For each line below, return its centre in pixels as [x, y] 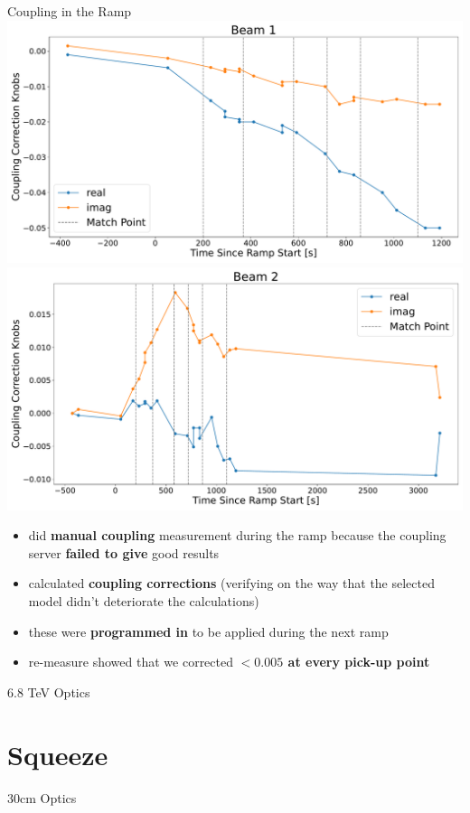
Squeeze [58, 754]
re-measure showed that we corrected [131, 662]
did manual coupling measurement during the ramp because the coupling [237, 535]
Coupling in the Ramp [70, 11]
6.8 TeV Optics [49, 692]
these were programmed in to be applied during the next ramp [208, 631]
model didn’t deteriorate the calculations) [144, 601]
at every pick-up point [359, 662]
